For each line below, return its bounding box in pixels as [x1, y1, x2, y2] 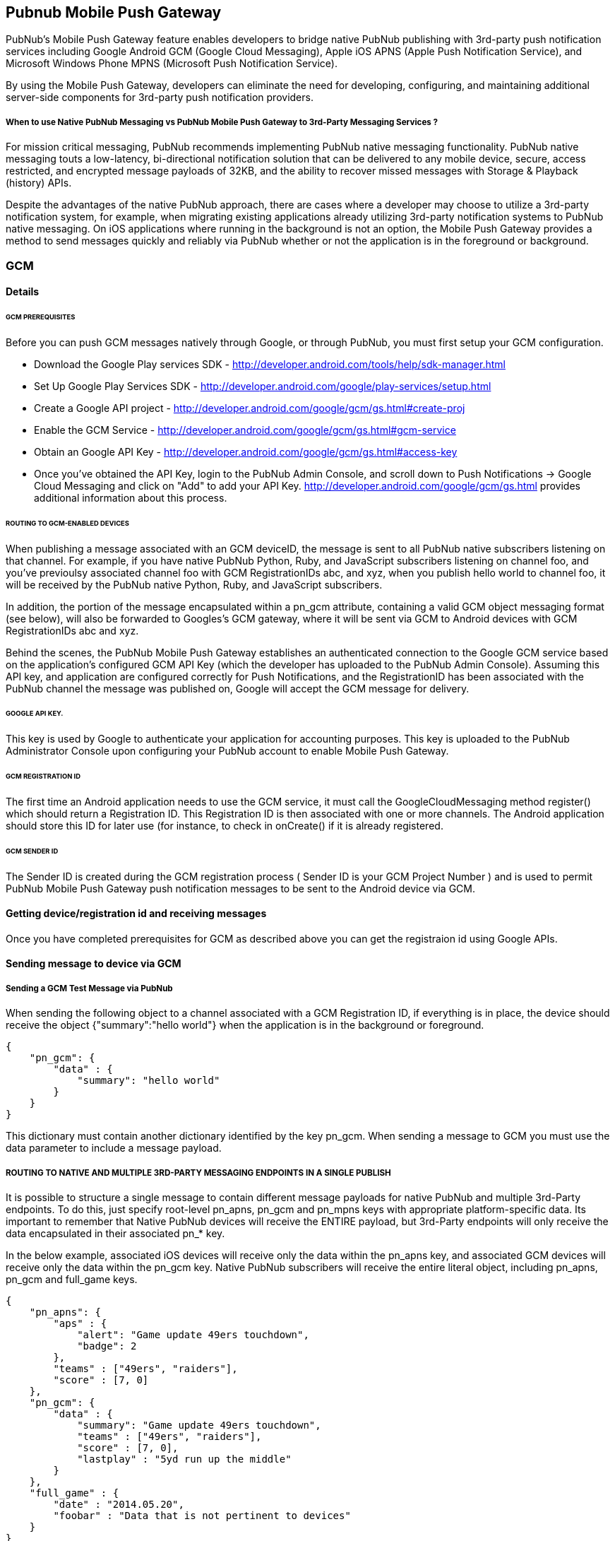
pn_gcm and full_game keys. [6, 1273, 138, 1286]
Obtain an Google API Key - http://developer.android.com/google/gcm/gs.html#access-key [34, 445, 458, 458]
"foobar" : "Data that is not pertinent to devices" [53, 1510, 351, 1522]
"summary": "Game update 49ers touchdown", [77, 1419, 321, 1431]
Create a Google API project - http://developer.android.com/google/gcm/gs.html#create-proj [34, 401, 465, 414]
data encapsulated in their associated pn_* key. [6, 1227, 225, 1240]
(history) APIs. [6, 177, 72, 189]
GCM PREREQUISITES [6, 313, 76, 321]
